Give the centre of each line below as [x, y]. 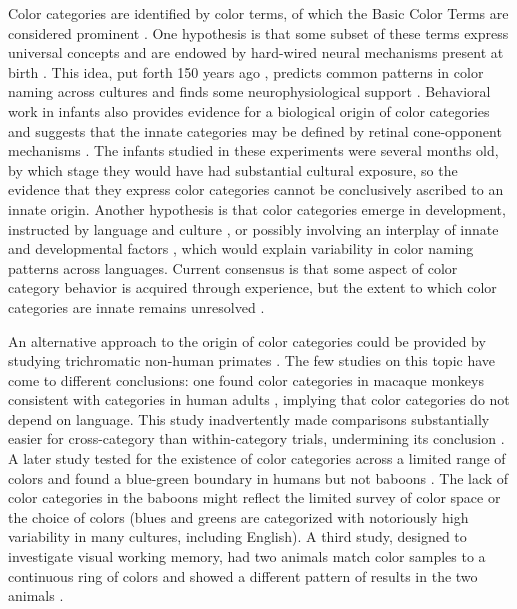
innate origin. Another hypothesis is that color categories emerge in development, [257, 208]
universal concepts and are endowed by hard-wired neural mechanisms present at [256, 52]
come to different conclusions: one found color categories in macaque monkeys [246, 379]
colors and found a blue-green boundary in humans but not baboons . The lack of [258, 477]
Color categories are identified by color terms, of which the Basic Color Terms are [258, 13]
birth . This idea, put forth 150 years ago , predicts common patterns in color [246, 71]
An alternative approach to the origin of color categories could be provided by [247, 340]
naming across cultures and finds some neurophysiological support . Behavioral [249, 91]
